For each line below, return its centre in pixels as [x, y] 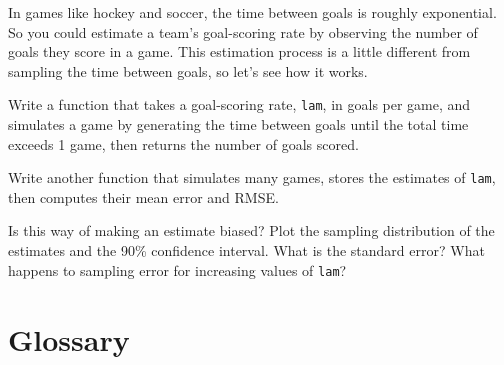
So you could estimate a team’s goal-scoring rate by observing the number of [243, 31]
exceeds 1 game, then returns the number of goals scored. [183, 143]
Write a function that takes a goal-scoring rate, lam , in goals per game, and [239, 104]
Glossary [69, 338]
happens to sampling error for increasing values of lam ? [177, 269]
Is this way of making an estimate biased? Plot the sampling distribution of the [251, 230]
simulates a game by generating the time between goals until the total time [238, 124]
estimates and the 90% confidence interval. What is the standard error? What [246, 250]
